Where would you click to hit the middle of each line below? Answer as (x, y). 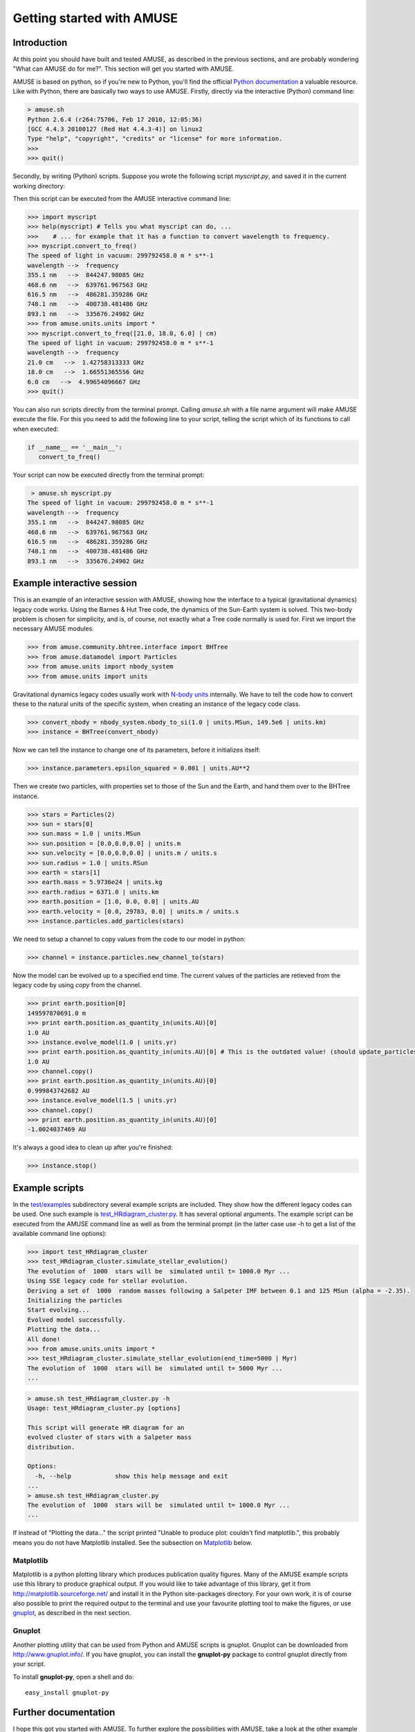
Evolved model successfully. (77, 1319)
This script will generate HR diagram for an (106, 1428)
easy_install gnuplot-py (67, 1693)
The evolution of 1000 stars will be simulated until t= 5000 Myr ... (155, 1368)
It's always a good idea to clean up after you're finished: (93, 1147)
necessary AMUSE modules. (54, 629)
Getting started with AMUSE (95, 18)
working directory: (39, 186)
